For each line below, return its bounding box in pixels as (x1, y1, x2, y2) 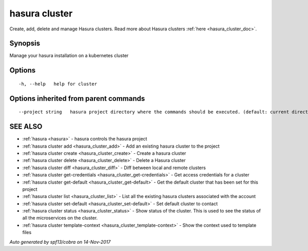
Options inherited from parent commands (9, 94, 145, 103)
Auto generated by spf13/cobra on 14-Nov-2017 (9, 239, 111, 245)
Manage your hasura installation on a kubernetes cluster (9, 52, 129, 59)
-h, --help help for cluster (18, 81, 98, 87)
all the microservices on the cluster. (22, 215, 98, 221)
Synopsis (9, 39, 41, 48)
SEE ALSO (9, 122, 43, 131)
